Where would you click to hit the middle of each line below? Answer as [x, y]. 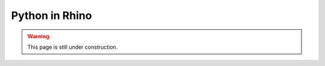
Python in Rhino [52, 15]
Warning [38, 36]
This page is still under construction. [73, 47]
